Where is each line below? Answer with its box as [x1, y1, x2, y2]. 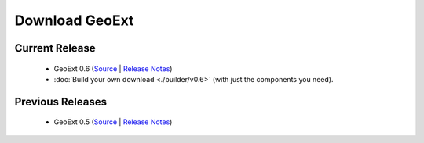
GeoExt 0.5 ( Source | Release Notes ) [53, 117, 173, 127]
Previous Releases [14, 95, 108, 109]
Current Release [14, 41, 96, 55]
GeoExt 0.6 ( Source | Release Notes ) [53, 63, 173, 73]
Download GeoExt [14, 12, 134, 29]
